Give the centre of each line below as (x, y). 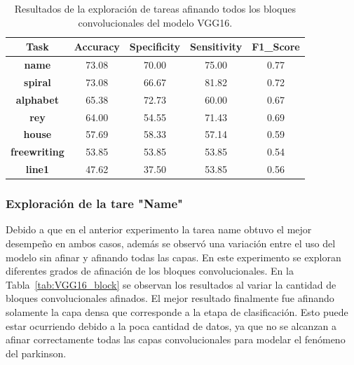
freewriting (38, 152)
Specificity (155, 47)
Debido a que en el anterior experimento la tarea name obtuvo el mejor (159, 229)
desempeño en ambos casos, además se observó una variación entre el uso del (171, 243)
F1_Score (276, 47)
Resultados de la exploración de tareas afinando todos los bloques (155, 8)
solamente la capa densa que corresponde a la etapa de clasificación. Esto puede (177, 311)
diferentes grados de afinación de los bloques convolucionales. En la (150, 271)
